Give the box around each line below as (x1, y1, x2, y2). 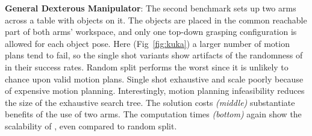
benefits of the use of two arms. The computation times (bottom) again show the (5, 108, 302, 120)
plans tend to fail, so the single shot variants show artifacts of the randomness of (5, 49, 303, 61)
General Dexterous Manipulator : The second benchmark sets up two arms (5, 2, 296, 14)
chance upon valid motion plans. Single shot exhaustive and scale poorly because (5, 72, 304, 85)
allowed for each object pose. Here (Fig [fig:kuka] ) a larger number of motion (5, 37, 290, 49)
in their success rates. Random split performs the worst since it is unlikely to (5, 60, 289, 73)
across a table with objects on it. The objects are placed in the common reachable (5, 13, 307, 26)
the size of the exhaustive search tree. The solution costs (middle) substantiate (5, 96, 295, 108)
